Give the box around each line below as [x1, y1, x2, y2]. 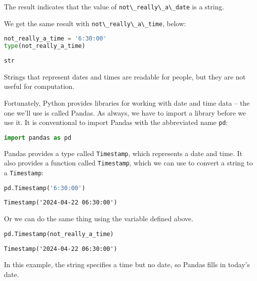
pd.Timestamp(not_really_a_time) [4, 230, 114, 238]
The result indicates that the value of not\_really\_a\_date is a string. [4, 1, 224, 11]
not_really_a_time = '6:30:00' [4, 35, 107, 42]
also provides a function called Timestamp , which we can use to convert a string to [4, 158, 253, 168]
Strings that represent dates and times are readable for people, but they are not [4, 71, 246, 81]
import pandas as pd [4, 134, 72, 141]
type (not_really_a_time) [4, 42, 86, 50]
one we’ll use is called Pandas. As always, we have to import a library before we [4, 107, 246, 118]
